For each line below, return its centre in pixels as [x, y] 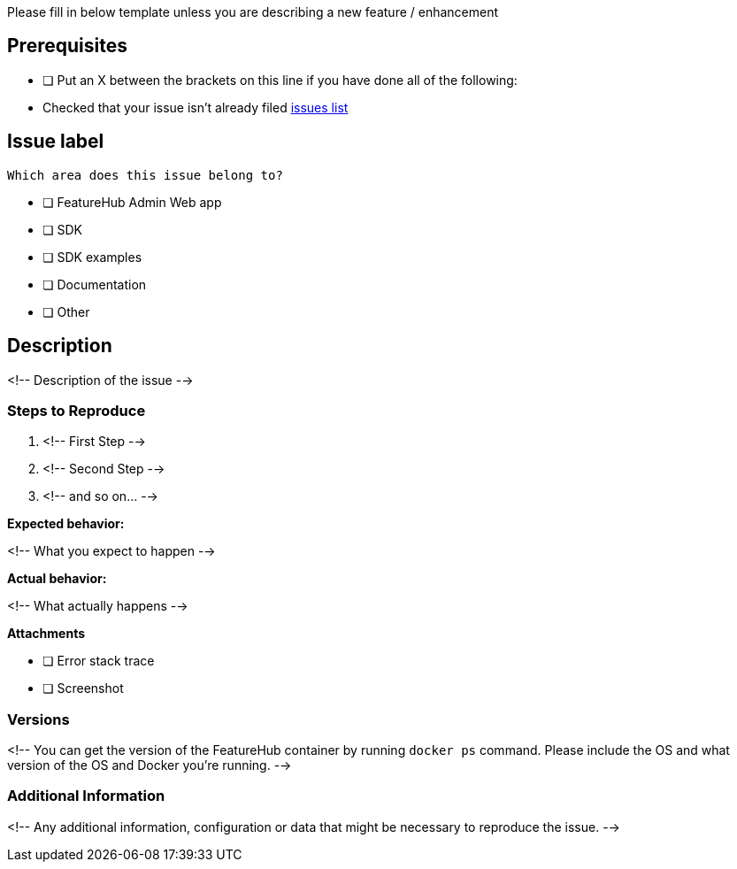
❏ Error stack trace [99, 661]
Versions [38, 719]
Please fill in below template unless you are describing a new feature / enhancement [253, 12]
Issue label [56, 142]
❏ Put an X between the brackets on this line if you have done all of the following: [280, 80]
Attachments [46, 634]
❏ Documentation [95, 284]
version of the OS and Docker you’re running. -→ [150, 765]
